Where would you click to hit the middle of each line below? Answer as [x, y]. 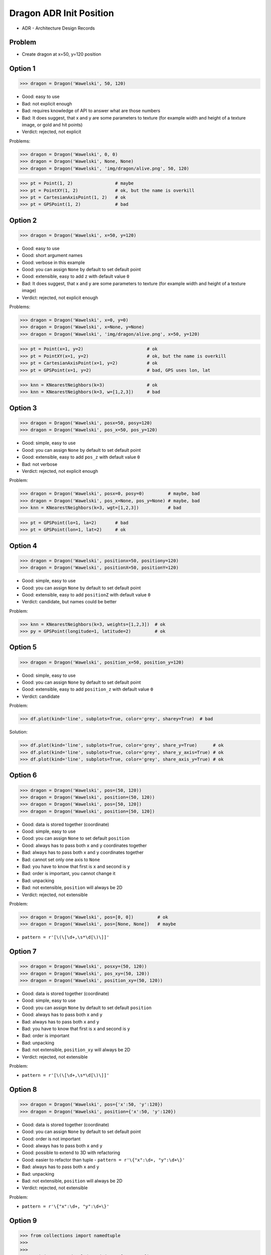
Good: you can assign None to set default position [76, 838]
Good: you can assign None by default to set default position [87, 1008]
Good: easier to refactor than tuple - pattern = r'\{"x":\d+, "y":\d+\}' [103, 1160]
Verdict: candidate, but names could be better [69, 602]
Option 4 [23, 545]
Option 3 [23, 408]
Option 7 [23, 952]
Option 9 [23, 1221]
